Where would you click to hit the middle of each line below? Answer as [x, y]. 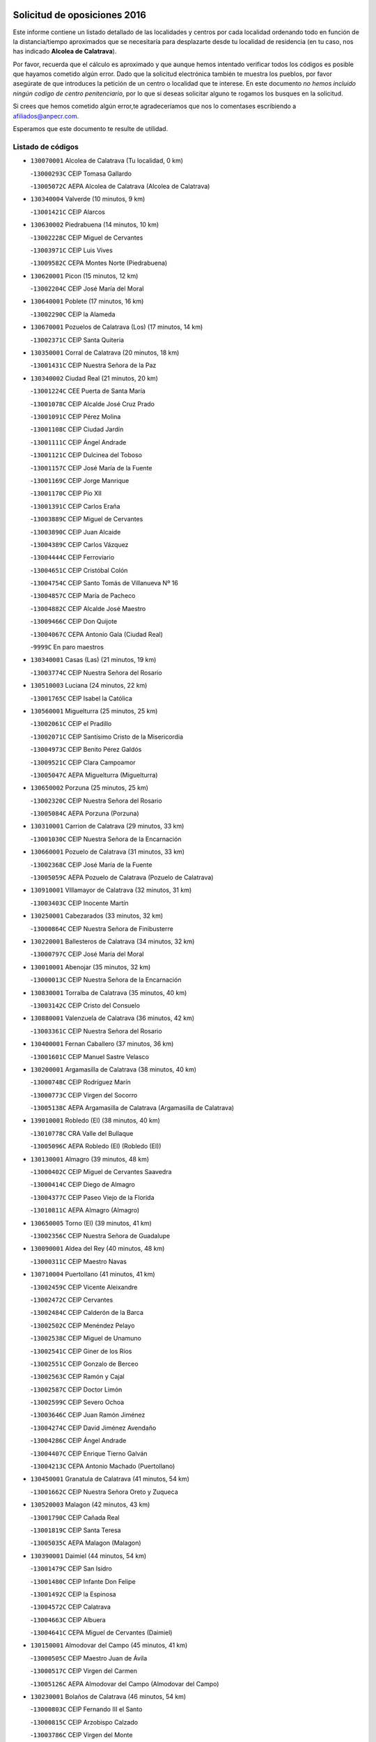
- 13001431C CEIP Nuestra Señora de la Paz [93, 365]
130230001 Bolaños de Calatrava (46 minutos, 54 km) [108, 1697]
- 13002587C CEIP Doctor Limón [76, 1389]
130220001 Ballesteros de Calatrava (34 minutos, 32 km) [112, 941]
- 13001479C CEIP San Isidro [71, 1568]
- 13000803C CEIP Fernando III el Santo [86, 1709]
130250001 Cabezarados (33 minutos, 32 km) [97, 916]
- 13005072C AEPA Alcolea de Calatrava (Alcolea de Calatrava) [120, 186]
